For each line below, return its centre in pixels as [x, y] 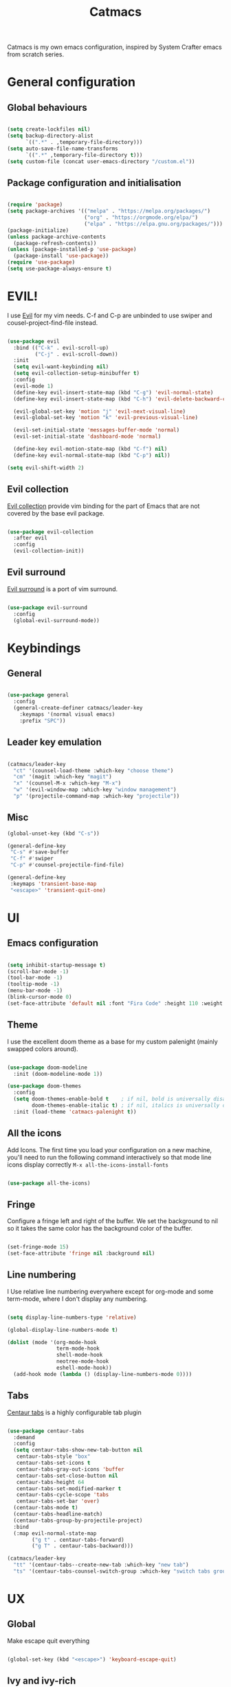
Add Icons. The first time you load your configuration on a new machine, [110, 1149]
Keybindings [44, 648]
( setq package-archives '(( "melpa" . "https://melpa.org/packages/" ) [109, 211]
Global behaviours [47, 107]
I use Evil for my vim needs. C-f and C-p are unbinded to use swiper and [110, 315]
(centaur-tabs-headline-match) [58, 1514]
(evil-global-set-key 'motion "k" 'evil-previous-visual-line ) [106, 418]
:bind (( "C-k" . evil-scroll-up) [61, 348]
